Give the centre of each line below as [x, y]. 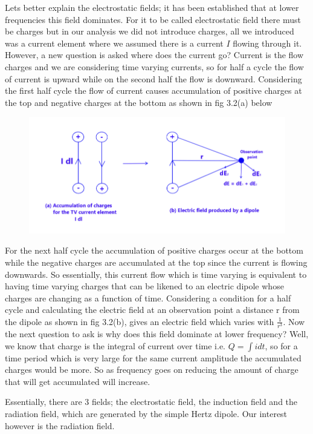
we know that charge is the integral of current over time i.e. [115, 345]
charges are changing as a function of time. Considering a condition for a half [148, 298]
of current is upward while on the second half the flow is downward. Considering [153, 78]
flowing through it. [267, 43]
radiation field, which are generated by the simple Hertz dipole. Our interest [146, 414]
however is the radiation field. [60, 425]
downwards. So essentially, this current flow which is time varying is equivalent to [156, 274]
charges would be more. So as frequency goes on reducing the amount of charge [152, 370]
